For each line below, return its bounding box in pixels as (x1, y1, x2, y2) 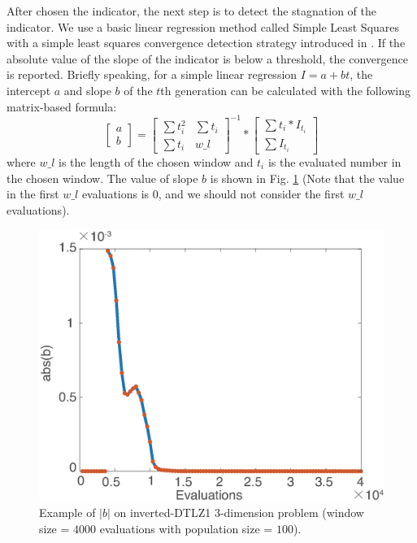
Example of (39, 504, 96, 521)
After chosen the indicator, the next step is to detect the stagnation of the (7, 2, 376, 19)
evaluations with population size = (99, 520, 273, 537)
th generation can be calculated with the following (160, 81, 410, 98)
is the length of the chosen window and (59, 153, 254, 170)
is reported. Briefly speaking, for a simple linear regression (7, 66, 298, 83)
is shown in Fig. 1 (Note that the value (210, 169, 405, 186)
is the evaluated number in (267, 153, 402, 170)
